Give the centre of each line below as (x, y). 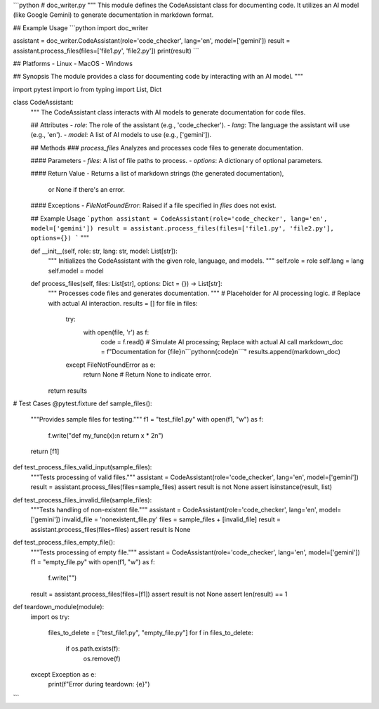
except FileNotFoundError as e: (111, 365)
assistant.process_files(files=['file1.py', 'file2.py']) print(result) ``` (106, 51)
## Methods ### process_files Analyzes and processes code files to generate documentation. (167, 148)
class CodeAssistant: (43, 103)
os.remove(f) (102, 658)
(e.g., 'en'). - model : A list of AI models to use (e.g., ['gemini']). (121, 135)
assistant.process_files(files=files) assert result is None (111, 529)
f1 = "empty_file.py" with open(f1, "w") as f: (93, 561)
